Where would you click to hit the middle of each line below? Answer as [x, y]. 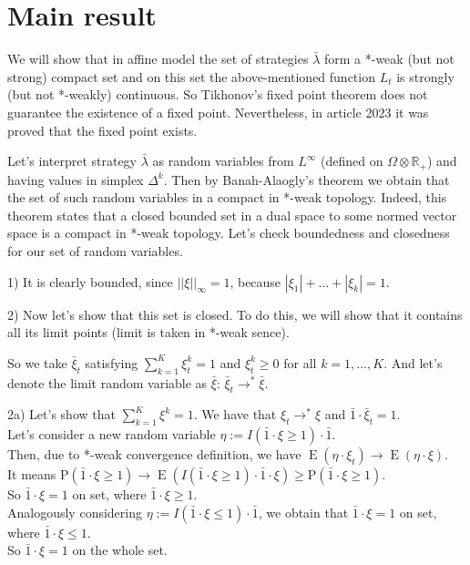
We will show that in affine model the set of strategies [158, 59]
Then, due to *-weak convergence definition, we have [154, 454]
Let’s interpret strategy [72, 161]
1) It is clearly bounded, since [90, 281]
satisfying [112, 362]
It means [32, 474]
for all [300, 362]
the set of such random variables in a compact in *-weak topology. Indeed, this [227, 197]
